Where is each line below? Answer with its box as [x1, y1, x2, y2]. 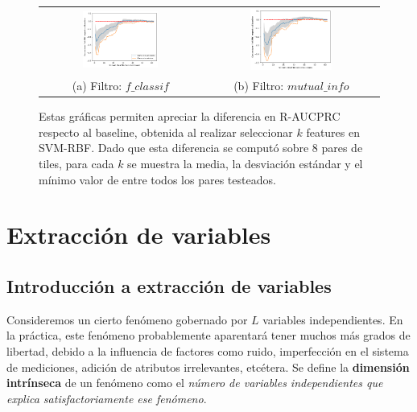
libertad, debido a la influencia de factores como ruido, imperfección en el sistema [6, 343, 409, 360]
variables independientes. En [262, 311, 403, 328]
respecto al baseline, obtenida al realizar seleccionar [39, 123, 293, 140]
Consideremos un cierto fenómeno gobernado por [6, 311, 248, 328]
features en [306, 123, 360, 140]
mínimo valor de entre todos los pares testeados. [39, 171, 276, 187]
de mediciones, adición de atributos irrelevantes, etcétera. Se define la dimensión [6, 358, 410, 375]
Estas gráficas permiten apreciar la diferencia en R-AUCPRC [39, 108, 341, 125]
